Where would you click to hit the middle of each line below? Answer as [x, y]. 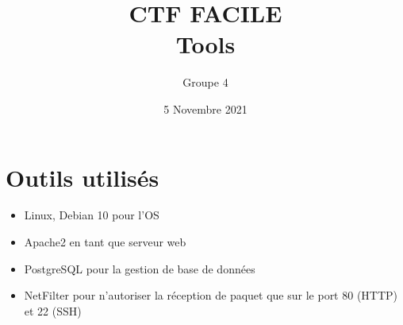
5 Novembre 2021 [205, 108]
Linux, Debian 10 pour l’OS [92, 215]
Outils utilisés [83, 177]
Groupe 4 [205, 82]
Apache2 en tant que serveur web [105, 242]
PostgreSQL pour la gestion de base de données [140, 268]
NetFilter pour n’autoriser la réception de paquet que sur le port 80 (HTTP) [211, 295]
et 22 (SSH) [53, 310]
